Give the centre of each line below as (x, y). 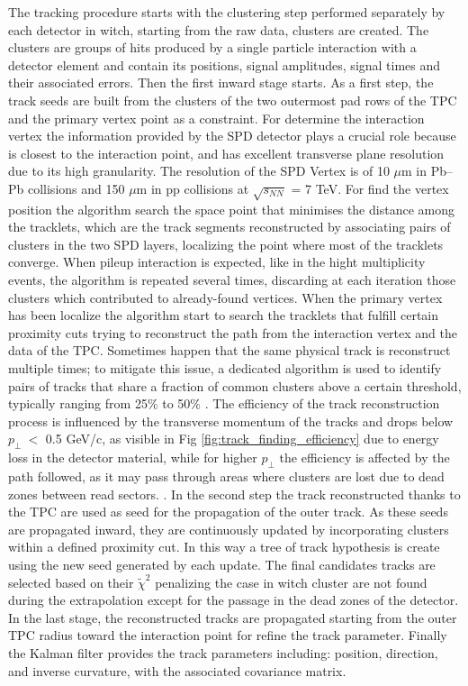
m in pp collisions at (193, 188)
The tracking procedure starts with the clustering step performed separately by (227, 12)
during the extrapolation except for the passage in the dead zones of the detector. (234, 600)
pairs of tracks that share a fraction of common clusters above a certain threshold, (235, 385)
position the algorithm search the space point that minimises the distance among (231, 209)
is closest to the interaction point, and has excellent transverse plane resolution (226, 153)
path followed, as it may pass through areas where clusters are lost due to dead (226, 476)
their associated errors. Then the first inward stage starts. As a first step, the (221, 82)
